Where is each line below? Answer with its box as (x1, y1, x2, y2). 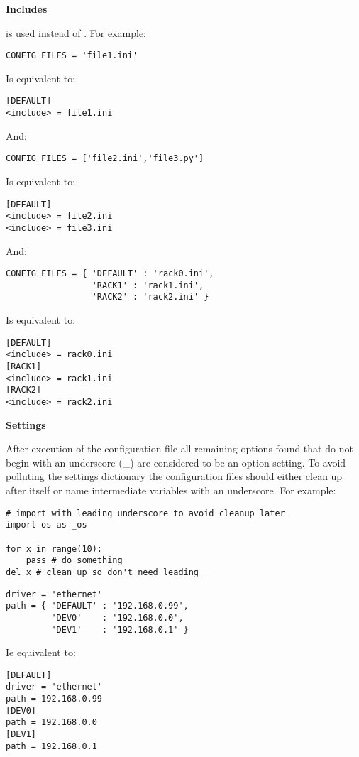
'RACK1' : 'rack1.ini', (92, 280, 204, 290)
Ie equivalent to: (6, 645, 76, 660)
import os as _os (6, 520, 87, 530)
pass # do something (26, 555, 123, 566)
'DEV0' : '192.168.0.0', (51, 612, 184, 623)
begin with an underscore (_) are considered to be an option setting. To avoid (6, 454, 346, 469)
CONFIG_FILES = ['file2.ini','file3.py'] (6, 153, 204, 164)
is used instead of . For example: (6, 25, 147, 40)
